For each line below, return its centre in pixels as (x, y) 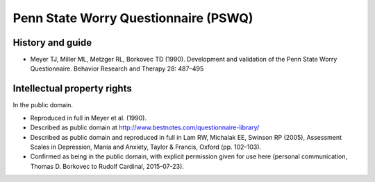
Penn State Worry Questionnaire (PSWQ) (133, 18)
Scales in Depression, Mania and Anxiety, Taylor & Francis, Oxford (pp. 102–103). (146, 147)
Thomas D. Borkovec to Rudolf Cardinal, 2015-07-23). (107, 166)
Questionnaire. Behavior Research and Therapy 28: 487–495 (117, 69)
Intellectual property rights (72, 89)
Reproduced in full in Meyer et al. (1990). (89, 118)
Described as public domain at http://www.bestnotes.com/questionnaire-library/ (145, 127)
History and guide (52, 43)
